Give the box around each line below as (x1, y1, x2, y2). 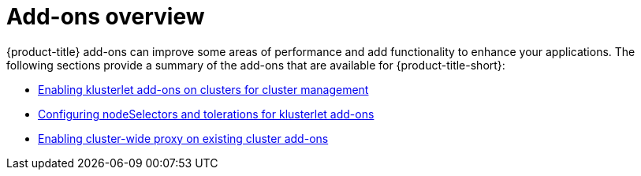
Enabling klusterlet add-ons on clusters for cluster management (38, 82, 369, 96)
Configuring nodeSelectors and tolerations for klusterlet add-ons (38, 107, 375, 121)
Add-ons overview (6, 3, 205, 30)
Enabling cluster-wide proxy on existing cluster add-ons (38, 131, 329, 145)
